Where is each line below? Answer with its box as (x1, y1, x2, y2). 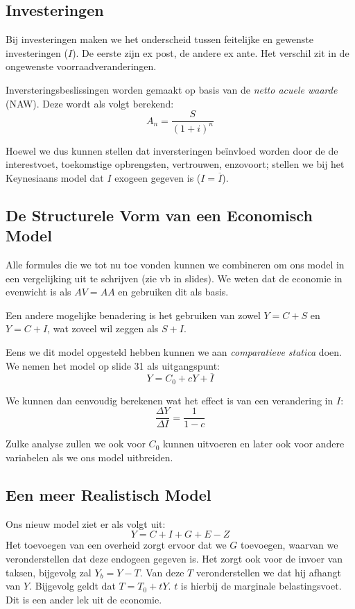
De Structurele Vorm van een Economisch (6, 204, 313, 225)
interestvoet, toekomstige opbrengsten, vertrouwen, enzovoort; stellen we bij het (6, 157, 345, 171)
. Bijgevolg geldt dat (29, 578, 116, 593)
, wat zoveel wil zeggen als (47, 321, 159, 336)
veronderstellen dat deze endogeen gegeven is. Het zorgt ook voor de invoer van (6, 551, 343, 566)
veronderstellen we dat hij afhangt (196, 565, 341, 579)
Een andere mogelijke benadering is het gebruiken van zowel (6, 307, 261, 322)
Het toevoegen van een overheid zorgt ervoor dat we (6, 538, 227, 552)
